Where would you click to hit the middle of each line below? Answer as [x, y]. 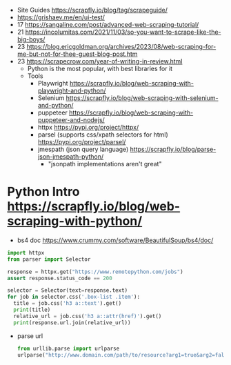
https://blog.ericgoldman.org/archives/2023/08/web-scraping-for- [121, 47]
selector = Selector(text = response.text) [68, 290]
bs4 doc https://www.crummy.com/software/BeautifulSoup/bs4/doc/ [115, 240]
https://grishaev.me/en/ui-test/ [61, 17]
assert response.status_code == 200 [60, 278]
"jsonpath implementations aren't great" [105, 164]
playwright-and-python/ [72, 90]
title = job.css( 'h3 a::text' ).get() [68, 304]
